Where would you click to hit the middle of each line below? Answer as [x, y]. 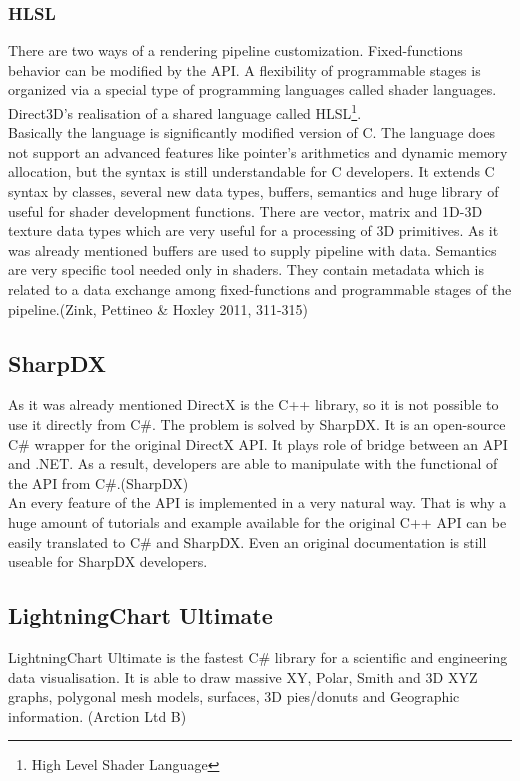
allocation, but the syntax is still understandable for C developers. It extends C [251, 171]
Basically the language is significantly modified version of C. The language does [252, 132]
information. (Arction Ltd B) [97, 715]
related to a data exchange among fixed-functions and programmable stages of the [260, 289]
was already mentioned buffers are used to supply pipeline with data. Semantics [252, 249]
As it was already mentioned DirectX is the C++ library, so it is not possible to [253, 404]
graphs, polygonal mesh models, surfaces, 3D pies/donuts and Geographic [234, 696]
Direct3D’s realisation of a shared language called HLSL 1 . [185, 111]
